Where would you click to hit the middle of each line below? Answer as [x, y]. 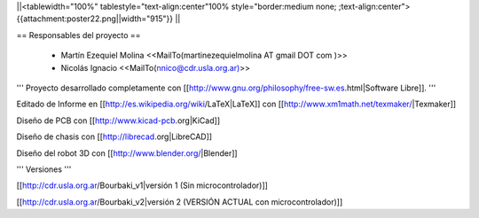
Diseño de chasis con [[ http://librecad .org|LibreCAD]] [114, 136]
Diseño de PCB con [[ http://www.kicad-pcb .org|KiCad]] [118, 121]
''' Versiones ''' [44, 169]
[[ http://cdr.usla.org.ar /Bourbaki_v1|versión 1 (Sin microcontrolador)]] [142, 185]
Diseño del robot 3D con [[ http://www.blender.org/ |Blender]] [127, 153]
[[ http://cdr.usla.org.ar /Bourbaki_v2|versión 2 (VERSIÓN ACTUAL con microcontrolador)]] [180, 202]
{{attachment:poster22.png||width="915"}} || [98, 19]
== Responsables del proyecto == [79, 35]
